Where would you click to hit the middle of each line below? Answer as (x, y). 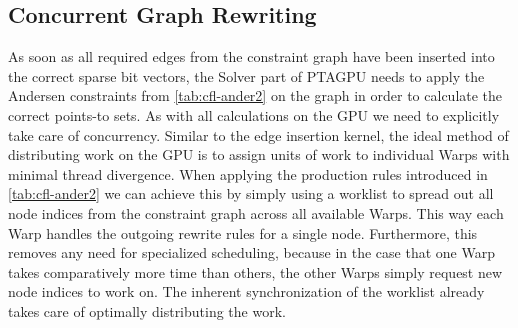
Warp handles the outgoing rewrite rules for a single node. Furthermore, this (243, 232)
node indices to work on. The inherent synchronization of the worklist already (246, 291)
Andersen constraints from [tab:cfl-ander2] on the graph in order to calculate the (255, 95)
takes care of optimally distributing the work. (147, 310)
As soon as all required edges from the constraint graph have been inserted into (251, 56)
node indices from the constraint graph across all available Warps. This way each (256, 212)
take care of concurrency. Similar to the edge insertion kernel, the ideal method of (258, 134)
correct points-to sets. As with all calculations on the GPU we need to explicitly (254, 114)
